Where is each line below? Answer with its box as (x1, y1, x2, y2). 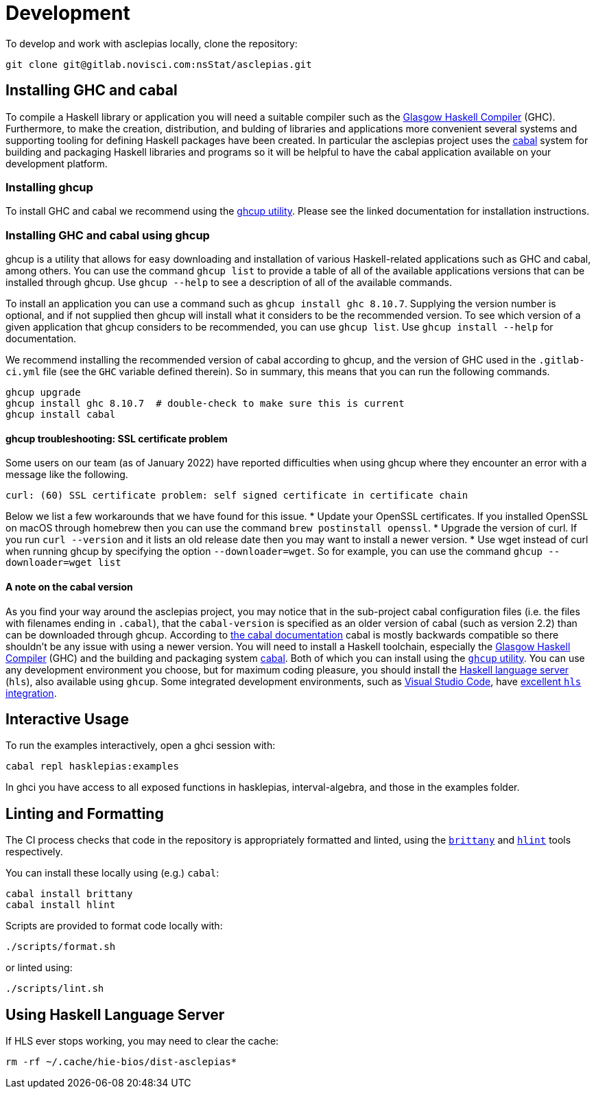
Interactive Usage (5, 710, 129, 728)
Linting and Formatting (5, 805, 164, 822)
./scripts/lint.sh (5, 983, 104, 995)
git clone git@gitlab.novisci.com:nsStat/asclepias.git (5, 58, 312, 70)
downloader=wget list (5, 557, 121, 569)
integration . (5, 687, 57, 699)
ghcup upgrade (5, 387, 81, 399)
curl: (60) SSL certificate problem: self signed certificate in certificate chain (5, 490, 468, 501)
